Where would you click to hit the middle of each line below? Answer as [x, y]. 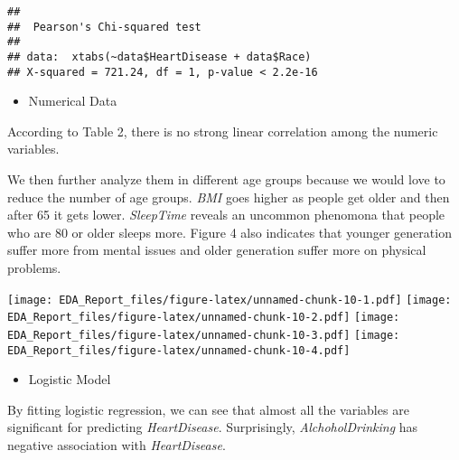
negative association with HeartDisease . [117, 445]
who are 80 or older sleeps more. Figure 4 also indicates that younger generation [229, 232]
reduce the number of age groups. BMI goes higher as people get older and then [229, 197]
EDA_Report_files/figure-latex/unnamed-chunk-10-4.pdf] [179, 350]
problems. [34, 268]
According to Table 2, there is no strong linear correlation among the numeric [223, 131]
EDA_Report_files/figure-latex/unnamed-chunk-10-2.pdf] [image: [204, 318]
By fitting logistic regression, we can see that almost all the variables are [208, 409]
